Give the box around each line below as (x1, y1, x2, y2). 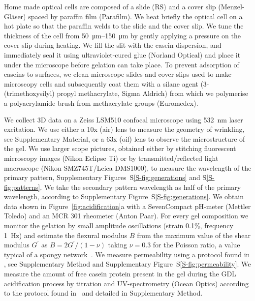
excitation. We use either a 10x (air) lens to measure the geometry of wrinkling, (4, 124, 245, 134)
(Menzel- (218, 1, 245, 11)
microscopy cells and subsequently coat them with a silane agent (4, 78, 198, 89)
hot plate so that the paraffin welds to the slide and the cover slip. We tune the (4, 21, 244, 31)
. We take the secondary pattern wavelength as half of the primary (40, 181, 241, 192)
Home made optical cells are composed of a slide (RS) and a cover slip (4, 1, 216, 11)
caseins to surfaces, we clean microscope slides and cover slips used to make (4, 69, 231, 79)
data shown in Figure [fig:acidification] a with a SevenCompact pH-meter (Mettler (4, 201, 251, 211)
